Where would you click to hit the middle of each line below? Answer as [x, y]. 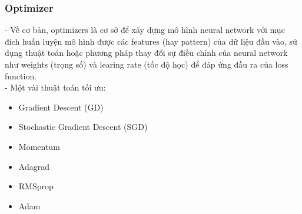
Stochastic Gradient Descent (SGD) [83, 127]
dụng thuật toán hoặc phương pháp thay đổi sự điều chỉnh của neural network [146, 53]
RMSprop [36, 186]
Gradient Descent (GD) [61, 107]
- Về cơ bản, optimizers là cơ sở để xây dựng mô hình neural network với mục [145, 30]
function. [21, 76]
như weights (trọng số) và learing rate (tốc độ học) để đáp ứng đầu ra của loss [147, 64]
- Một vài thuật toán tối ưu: [55, 87]
